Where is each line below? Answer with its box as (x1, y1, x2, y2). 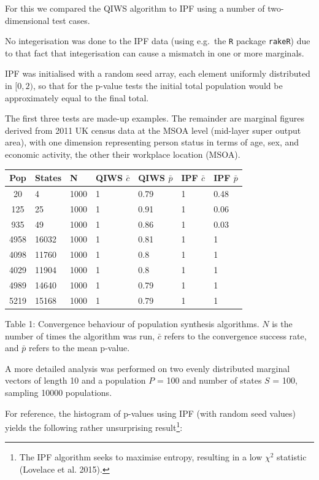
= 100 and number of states (156, 374, 262, 387)
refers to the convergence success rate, (164, 329, 307, 342)
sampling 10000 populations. (5, 385, 112, 398)
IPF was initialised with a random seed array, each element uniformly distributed (5, 67, 310, 80)
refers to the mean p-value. (28, 341, 130, 354)
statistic (277, 451, 307, 463)
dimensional (5, 14, 50, 26)
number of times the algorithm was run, (5, 329, 155, 342)
